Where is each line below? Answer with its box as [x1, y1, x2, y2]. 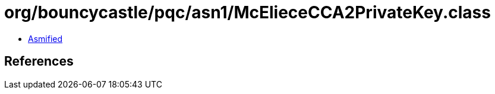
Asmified [28, 33, 63, 44]
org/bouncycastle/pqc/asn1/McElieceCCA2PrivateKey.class [4, 2, 491, 22]
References [4, 54, 74, 69]
